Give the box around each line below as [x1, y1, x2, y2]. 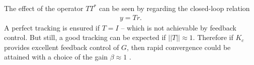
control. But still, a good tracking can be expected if [4, 32, 166, 42]
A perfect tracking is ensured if [4, 22, 100, 32]
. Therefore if [193, 32, 233, 42]
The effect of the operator [4, 3, 83, 13]
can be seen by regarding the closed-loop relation [99, 3, 250, 13]
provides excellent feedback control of [4, 41, 119, 52]
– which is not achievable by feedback [121, 22, 236, 32]
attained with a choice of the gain [4, 51, 108, 62]
